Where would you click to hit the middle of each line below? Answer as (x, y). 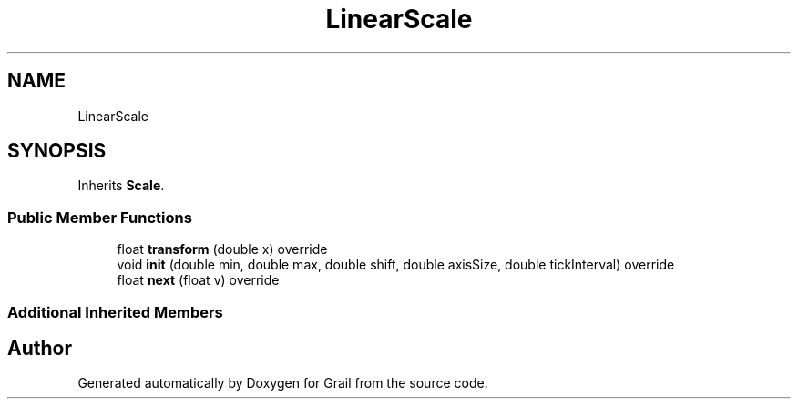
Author (40, 348)
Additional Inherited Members (115, 312)
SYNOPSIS (57, 151)
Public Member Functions (100, 217)
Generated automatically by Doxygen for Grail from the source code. (283, 383)
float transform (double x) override (222, 249)
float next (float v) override (198, 280)
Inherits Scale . (121, 186)
